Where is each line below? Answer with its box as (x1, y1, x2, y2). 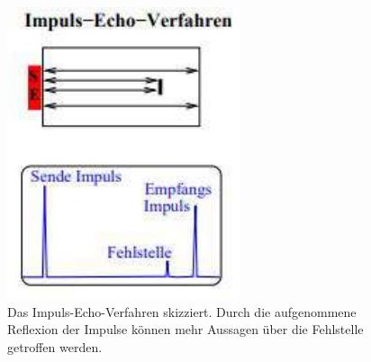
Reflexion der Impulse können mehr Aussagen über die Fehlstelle (7, 320, 364, 339)
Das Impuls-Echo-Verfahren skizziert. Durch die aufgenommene (7, 302, 357, 321)
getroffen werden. (7, 337, 103, 356)
